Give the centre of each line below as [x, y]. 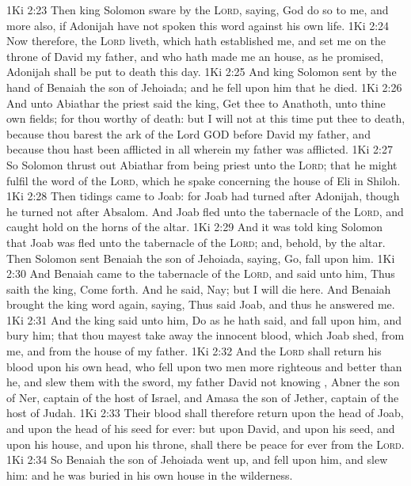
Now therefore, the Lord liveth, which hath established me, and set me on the [196, 41]
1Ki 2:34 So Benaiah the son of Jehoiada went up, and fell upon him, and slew [197, 459]
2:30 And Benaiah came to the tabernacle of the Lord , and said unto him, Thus [201, 273]
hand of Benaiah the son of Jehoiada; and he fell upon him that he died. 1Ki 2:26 [204, 87]
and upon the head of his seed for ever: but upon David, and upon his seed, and [201, 429]
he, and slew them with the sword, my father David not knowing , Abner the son [203, 382]
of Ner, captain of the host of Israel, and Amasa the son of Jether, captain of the [203, 397]
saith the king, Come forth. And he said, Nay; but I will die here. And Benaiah [199, 289]
